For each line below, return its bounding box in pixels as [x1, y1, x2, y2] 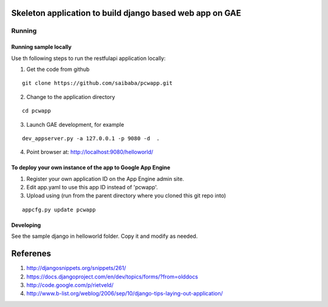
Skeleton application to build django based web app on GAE [11, 8, 241, 18]
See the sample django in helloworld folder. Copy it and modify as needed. [11, 232, 198, 240]
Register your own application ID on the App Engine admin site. [26, 175, 185, 182]
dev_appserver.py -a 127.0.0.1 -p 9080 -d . [22, 135, 160, 142]
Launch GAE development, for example [26, 121, 125, 128]
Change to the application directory [26, 93, 115, 100]
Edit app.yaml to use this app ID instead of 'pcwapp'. [26, 184, 158, 191]
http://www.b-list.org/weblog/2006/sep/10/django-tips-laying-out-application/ [26, 290, 223, 297]
